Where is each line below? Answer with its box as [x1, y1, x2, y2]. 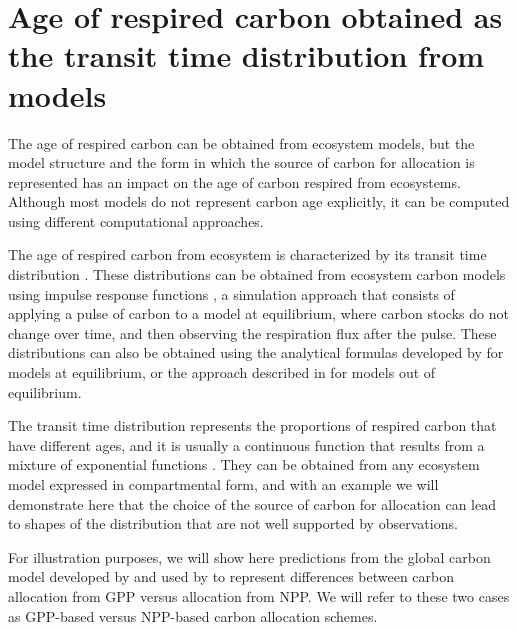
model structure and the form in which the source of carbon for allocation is [8, 152, 475, 173]
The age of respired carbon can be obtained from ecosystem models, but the [8, 132, 475, 153]
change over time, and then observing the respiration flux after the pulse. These [8, 322, 497, 343]
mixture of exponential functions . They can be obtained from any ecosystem [8, 454, 480, 475]
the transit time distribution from [8, 35, 485, 76]
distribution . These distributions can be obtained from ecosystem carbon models [8, 264, 506, 285]
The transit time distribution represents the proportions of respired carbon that [8, 415, 497, 436]
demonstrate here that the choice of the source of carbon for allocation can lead [8, 493, 496, 514]
